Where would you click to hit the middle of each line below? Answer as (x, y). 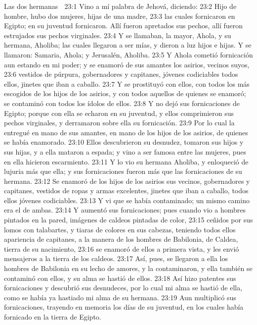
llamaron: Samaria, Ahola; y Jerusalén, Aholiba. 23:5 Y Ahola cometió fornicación (128, 54)
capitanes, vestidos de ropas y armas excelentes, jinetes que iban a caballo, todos (126, 190)
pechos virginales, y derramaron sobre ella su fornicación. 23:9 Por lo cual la (119, 123)
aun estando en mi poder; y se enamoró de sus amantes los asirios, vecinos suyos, (127, 64)
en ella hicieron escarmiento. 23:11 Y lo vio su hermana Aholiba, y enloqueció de (126, 161)
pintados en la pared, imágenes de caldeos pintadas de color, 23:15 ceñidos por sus (128, 220)
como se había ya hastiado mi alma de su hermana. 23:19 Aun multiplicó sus (120, 297)
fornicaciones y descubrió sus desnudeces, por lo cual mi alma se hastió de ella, (123, 288)
